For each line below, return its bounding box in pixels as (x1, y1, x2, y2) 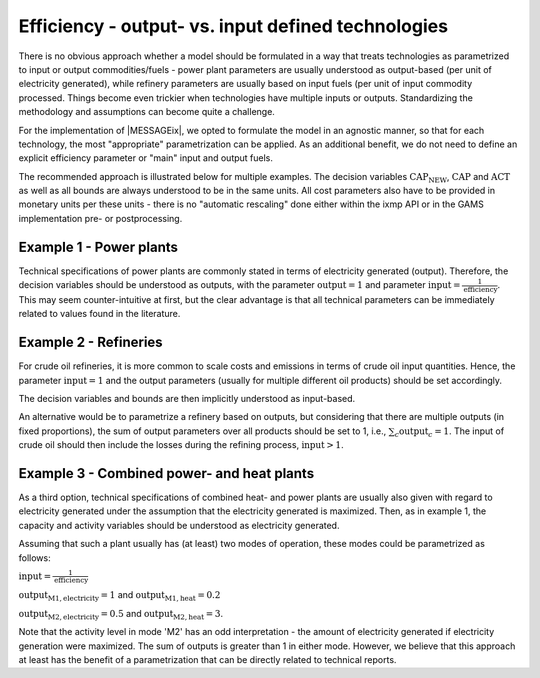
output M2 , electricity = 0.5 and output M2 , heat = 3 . (18, 607, 224, 622)
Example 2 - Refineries (18, 334, 164, 351)
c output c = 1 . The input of (394, 425, 505, 439)
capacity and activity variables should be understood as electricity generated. (18, 519, 340, 531)
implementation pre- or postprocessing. (18, 212, 183, 224)
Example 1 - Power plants (18, 238, 179, 255)
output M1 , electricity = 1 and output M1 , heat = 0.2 (18, 589, 221, 604)
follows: (18, 551, 51, 564)
